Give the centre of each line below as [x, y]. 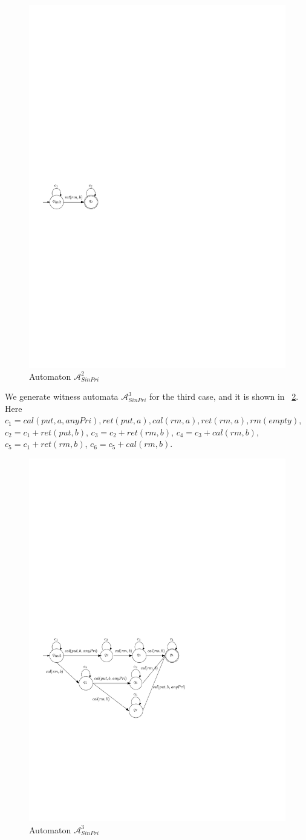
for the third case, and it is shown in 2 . [224, 396]
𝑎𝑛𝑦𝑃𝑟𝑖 [79, 421]
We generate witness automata [62, 396]
